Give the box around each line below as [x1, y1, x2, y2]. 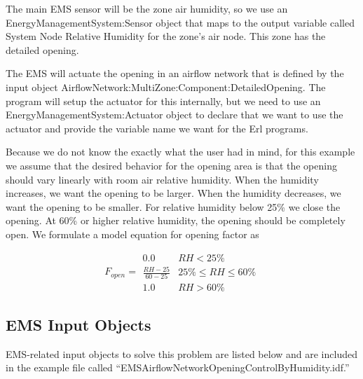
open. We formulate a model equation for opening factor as [6, 226, 259, 241]
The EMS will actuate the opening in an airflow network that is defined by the [6, 66, 344, 81]
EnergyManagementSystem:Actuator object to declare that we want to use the [6, 107, 343, 122]
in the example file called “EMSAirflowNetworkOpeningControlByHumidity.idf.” [6, 360, 350, 375]
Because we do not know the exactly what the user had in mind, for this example [6, 144, 355, 159]
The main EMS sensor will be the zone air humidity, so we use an [6, 1, 288, 15]
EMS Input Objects [6, 313, 151, 335]
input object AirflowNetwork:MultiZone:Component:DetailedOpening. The [6, 79, 326, 94]
